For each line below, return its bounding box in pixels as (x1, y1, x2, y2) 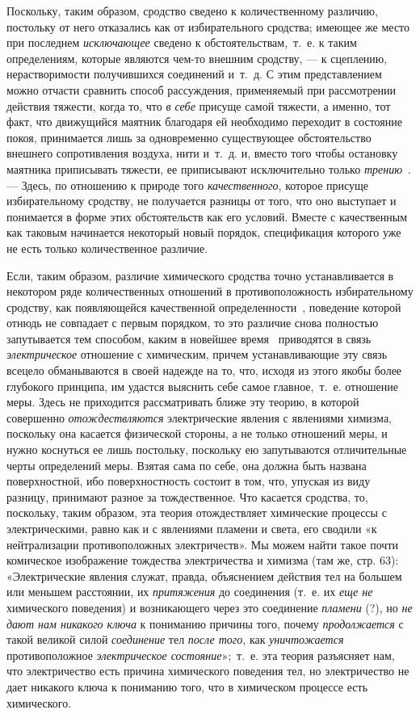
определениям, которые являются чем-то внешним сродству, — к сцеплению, (6, 49, 388, 66)
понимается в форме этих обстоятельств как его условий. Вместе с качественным (6, 208, 408, 225)
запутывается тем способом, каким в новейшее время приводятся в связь (6, 330, 372, 346)
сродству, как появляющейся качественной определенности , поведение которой (6, 298, 401, 315)
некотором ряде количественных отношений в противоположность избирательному (6, 283, 414, 300)
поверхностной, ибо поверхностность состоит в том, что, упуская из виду (6, 472, 371, 489)
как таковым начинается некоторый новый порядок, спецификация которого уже (6, 224, 401, 241)
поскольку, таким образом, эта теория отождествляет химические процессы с (6, 504, 387, 521)
